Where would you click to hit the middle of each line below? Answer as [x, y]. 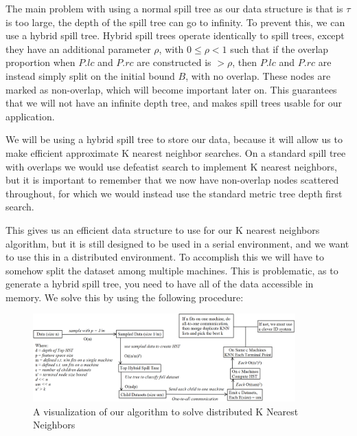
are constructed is [174, 62]
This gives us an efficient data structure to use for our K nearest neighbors [163, 229]
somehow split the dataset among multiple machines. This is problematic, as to [172, 270]
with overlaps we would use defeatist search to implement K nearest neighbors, [171, 166]
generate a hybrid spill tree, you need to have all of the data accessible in [160, 284]
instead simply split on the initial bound [90, 75]
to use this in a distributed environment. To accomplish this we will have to [165, 257]
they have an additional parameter [78, 48]
